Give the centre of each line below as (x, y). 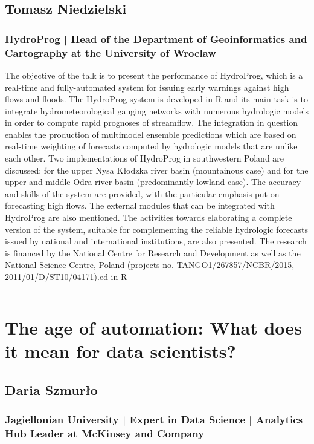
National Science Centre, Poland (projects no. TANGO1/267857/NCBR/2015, (150, 265)
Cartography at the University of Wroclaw (111, 52)
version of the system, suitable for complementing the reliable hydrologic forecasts (156, 229)
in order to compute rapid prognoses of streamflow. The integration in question (152, 122)
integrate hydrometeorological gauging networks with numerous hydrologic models (157, 110)
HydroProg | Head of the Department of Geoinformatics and (156, 38)
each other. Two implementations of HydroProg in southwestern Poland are (145, 158)
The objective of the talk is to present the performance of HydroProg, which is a (154, 75)
